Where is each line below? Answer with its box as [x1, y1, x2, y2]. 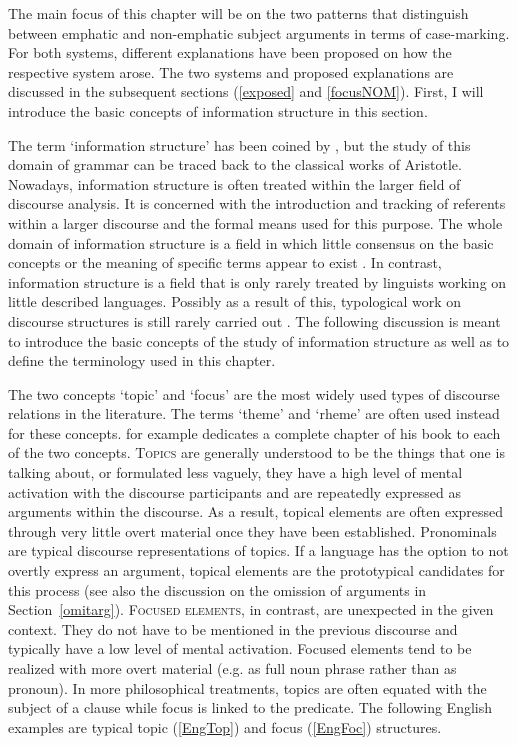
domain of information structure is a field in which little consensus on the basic [8, 232, 494, 253]
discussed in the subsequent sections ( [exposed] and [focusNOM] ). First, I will [8, 81, 484, 102]
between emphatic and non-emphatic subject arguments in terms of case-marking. [8, 22, 510, 43]
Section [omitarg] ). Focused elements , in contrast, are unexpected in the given [8, 599, 494, 620]
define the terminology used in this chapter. [8, 350, 276, 371]
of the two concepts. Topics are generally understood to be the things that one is [8, 442, 505, 463]
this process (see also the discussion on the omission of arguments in [8, 579, 427, 600]
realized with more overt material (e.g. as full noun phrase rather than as [8, 658, 457, 678]
